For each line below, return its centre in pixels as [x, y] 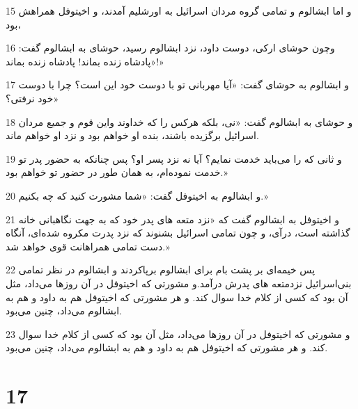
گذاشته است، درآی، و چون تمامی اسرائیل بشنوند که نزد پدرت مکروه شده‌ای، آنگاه [178, 233]
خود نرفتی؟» [32, 98]
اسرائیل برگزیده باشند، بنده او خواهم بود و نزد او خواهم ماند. [132, 135]
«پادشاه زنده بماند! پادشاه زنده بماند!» [85, 61]
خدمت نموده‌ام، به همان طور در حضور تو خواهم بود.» [117, 172]
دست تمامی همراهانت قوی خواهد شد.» [88, 246]
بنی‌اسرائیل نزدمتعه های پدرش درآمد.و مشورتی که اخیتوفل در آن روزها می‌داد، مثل [179, 283]
